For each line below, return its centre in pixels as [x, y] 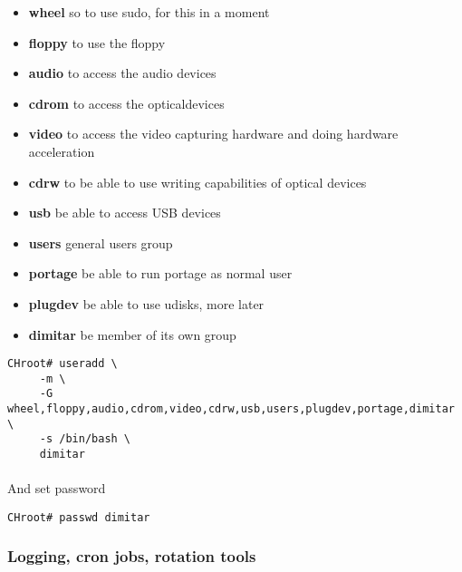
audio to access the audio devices [122, 73]
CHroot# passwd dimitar [79, 517]
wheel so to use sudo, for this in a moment [149, 12]
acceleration [62, 151]
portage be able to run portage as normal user [160, 273]
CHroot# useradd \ [63, 364]
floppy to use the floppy [97, 42]
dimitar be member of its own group [132, 334]
